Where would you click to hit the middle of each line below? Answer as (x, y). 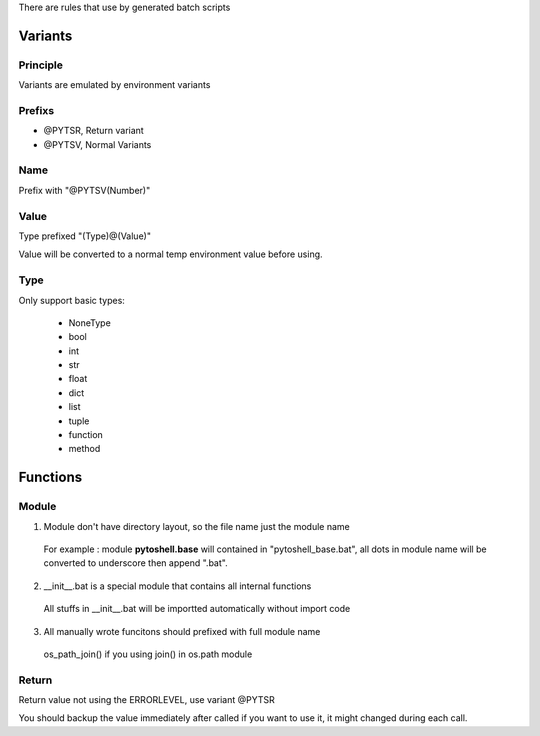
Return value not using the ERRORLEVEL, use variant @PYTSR (146, 700)
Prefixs (36, 110)
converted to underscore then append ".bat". (136, 563)
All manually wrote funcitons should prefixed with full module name (182, 631)
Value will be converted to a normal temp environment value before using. (171, 254)
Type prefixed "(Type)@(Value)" (85, 236)
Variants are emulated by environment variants (114, 85)
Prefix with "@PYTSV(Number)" (84, 190)
